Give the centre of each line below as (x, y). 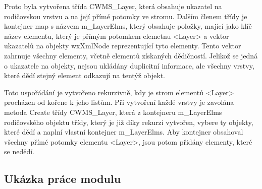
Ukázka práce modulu (63, 179)
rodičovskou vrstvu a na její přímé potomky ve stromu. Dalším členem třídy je (126, 16)
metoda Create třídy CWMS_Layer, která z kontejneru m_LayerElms (113, 112)
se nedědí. (19, 151)
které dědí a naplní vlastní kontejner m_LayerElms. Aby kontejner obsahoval (124, 132)
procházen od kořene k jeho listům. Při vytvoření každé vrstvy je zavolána (119, 102)
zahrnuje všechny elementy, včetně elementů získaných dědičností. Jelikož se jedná (131, 55)
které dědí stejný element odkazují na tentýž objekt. (85, 75)
